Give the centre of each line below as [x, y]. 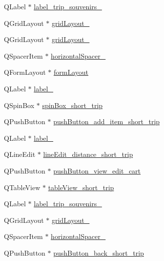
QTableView [22, 187]
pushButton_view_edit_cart [97, 170]
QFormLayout [25, 72]
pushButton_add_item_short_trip [107, 121]
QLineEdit [20, 154]
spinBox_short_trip [72, 105]
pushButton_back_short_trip [99, 252]
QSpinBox [19, 105]
